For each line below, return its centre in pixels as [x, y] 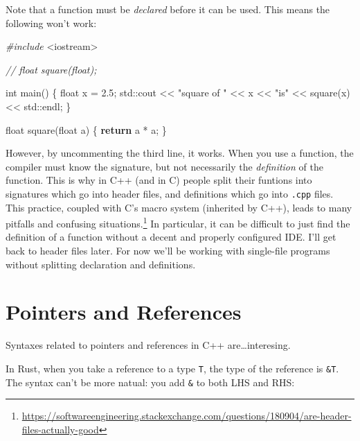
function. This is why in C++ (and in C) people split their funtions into [159, 180]
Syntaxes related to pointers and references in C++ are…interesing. [148, 345]
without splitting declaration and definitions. [101, 264]
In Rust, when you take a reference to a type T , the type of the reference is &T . [172, 368]
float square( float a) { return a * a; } [86, 129]
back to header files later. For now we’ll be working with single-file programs [168, 251]
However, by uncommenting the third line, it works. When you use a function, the [180, 153]
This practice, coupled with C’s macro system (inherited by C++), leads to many [179, 207]
